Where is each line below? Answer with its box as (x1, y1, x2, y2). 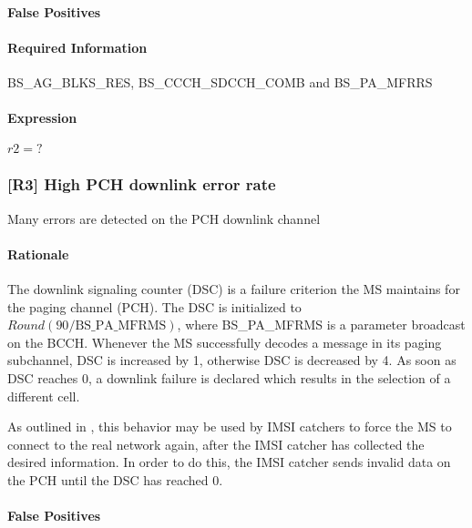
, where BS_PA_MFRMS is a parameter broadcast (177, 315, 466, 334)
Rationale (7, 244, 69, 263)
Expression (7, 108, 77, 127)
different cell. (7, 386, 80, 405)
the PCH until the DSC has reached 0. (7, 470, 223, 489)
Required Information (7, 37, 148, 56)
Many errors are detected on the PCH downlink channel (7, 208, 321, 228)
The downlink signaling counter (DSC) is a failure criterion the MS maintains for (7, 279, 460, 298)
